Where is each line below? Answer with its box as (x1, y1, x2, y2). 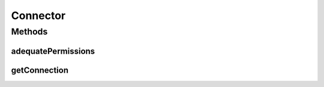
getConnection (11, 65, 69, 75)
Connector (11, 9, 66, 22)
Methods (11, 26, 48, 37)
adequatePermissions (11, 46, 95, 56)
